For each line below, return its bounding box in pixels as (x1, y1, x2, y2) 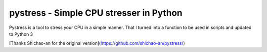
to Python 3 (9, 31, 33, 37)
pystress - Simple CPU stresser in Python (9, 7, 182, 18)
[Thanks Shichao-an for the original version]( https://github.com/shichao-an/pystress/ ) (9, 40, 185, 46)
